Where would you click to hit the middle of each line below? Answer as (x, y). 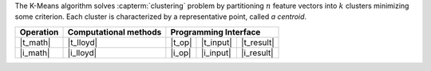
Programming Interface (215, 32)
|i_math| (35, 53)
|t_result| (257, 42)
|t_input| (216, 42)
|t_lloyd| (83, 42)
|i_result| (257, 53)
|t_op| (181, 42)
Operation (39, 32)
